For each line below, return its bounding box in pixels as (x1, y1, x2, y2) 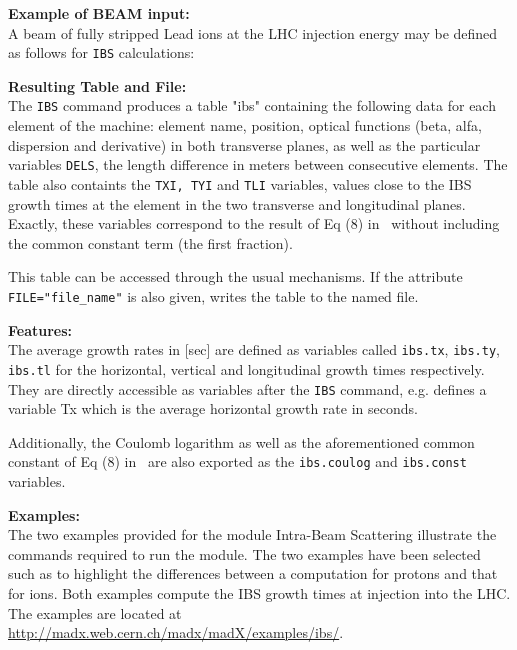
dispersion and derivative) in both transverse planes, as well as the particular (8, 134, 481, 155)
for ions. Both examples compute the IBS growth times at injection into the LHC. (8, 583, 511, 603)
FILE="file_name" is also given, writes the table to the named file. (8, 285, 419, 306)
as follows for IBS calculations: (8, 42, 195, 63)
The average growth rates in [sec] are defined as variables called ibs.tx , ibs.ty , (8, 339, 500, 360)
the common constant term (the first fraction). (8, 232, 293, 253)
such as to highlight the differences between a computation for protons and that (8, 563, 498, 584)
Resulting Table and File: (8, 75, 187, 96)
